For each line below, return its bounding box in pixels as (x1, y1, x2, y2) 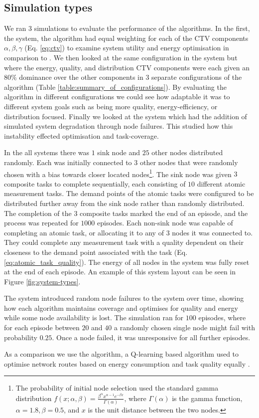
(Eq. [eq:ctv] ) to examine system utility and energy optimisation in (24, 42, 229, 53)
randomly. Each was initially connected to (4, 157, 132, 167)
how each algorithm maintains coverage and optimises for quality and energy (4, 302, 238, 313)
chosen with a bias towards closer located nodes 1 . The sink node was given (4, 167, 232, 179)
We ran (4, 23, 26, 33)
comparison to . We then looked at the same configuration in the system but (4, 52, 238, 62)
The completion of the (4, 208, 72, 218)
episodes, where (198, 312, 246, 323)
